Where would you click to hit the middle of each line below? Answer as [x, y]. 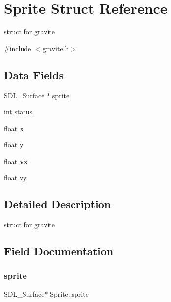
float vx [16, 161]
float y [14, 145]
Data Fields [34, 74]
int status [18, 112]
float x [14, 128]
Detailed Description [58, 204]
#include [18, 48]
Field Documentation [59, 251]
